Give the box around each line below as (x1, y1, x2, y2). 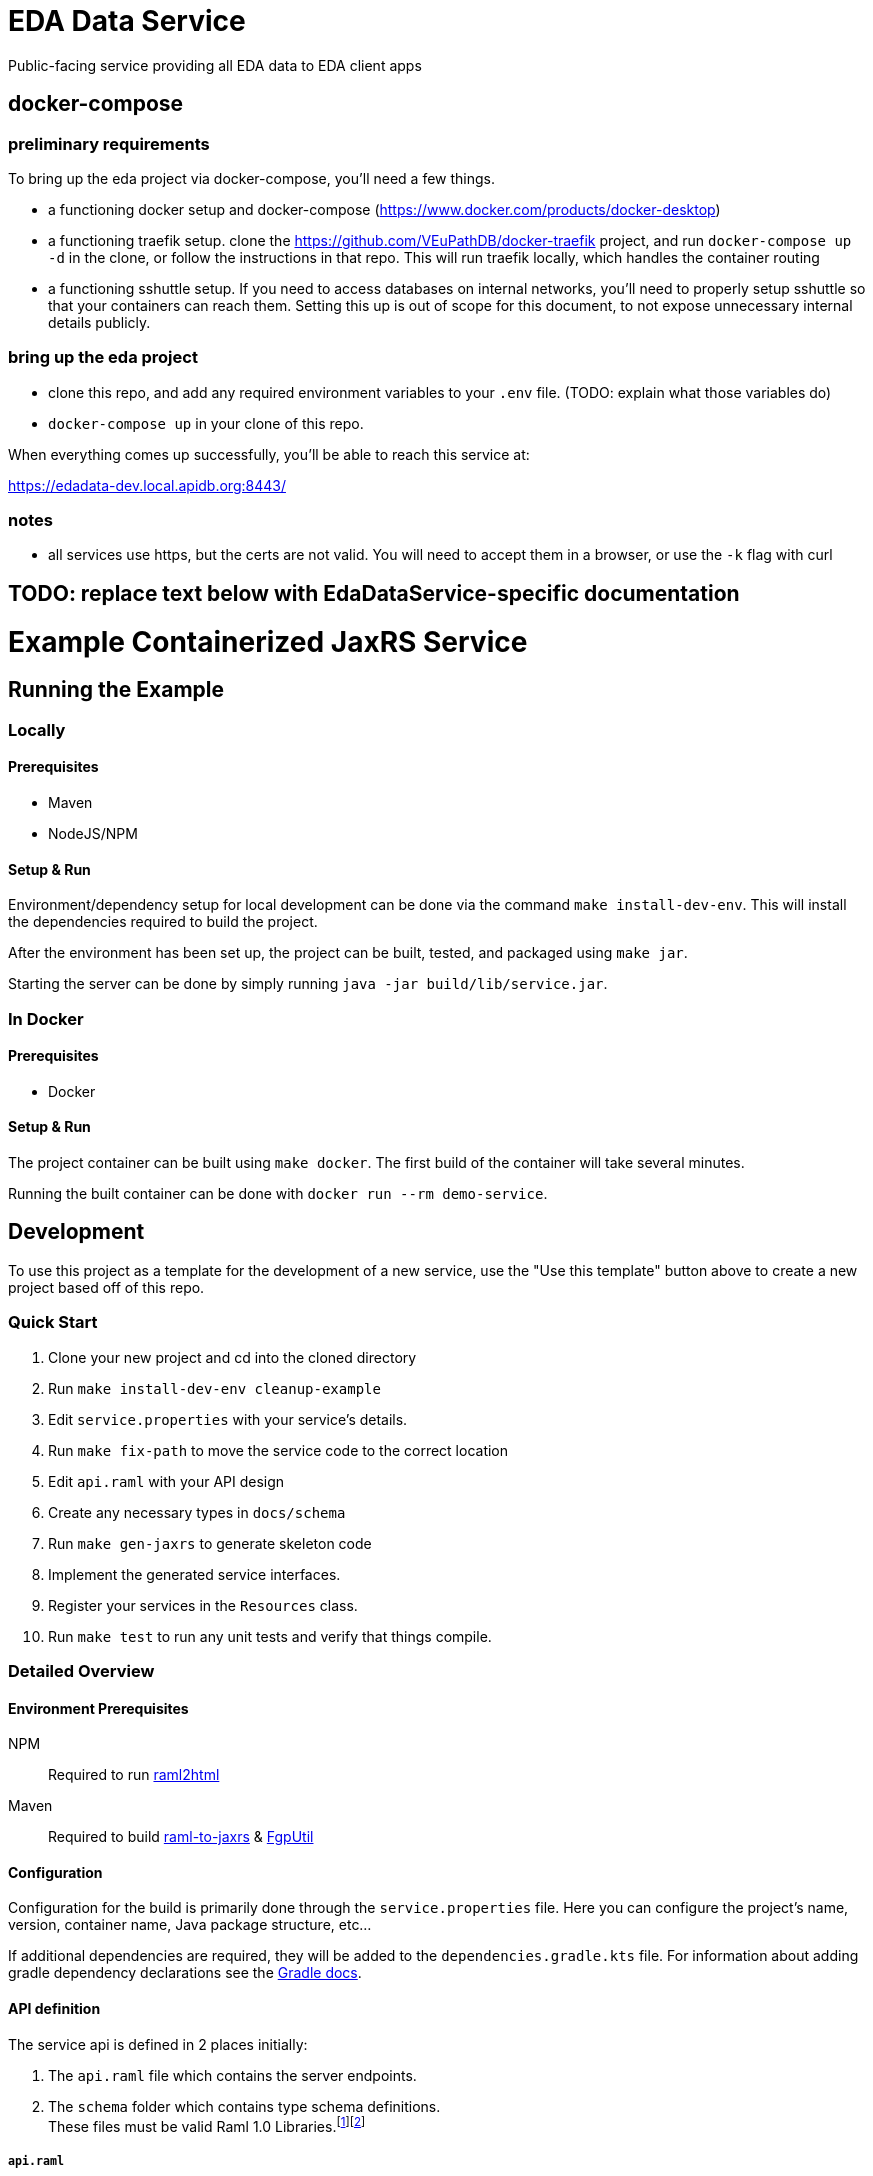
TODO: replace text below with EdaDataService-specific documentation (8, 580, 740, 606)
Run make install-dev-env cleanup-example (48, 1379, 381, 1397)
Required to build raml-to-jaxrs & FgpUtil (48, 1828, 314, 1846)
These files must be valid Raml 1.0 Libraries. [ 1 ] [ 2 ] (48, 2114, 366, 2135)
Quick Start (8, 1312, 98, 1333)
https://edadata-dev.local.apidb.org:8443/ (8, 476, 286, 494)
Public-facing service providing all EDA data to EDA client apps (8, 56, 422, 74)
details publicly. (48, 313, 151, 331)
